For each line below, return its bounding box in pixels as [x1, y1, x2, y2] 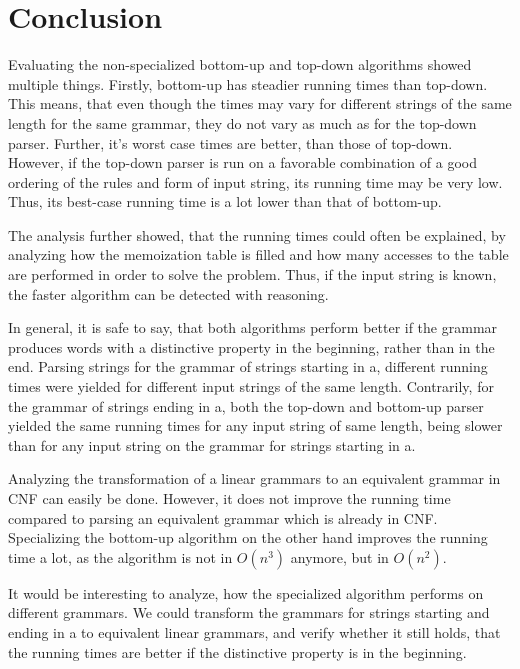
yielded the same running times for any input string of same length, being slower [8, 415, 503, 436]
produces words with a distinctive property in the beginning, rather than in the [8, 336, 495, 357]
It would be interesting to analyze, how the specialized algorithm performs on [8, 582, 484, 603]
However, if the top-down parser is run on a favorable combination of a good [8, 152, 477, 173]
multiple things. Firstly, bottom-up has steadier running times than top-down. [8, 73, 488, 94]
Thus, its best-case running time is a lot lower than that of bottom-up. [8, 191, 442, 212]
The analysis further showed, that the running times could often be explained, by [8, 224, 506, 245]
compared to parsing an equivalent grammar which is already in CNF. [8, 507, 438, 528]
